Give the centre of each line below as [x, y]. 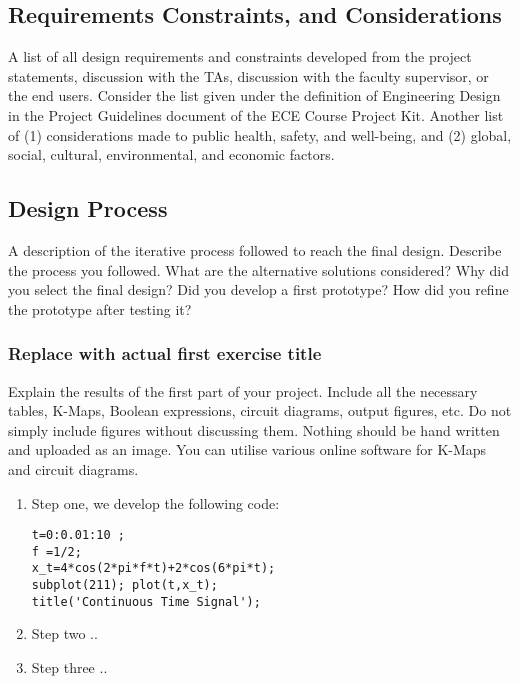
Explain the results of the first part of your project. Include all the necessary [243, 390]
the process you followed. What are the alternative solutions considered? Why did [259, 269]
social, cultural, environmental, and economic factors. [171, 154]
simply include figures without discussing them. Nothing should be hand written [254, 429]
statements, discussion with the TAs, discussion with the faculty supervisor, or [248, 75]
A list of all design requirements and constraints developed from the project [240, 56]
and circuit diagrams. [73, 468]
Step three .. [69, 667]
